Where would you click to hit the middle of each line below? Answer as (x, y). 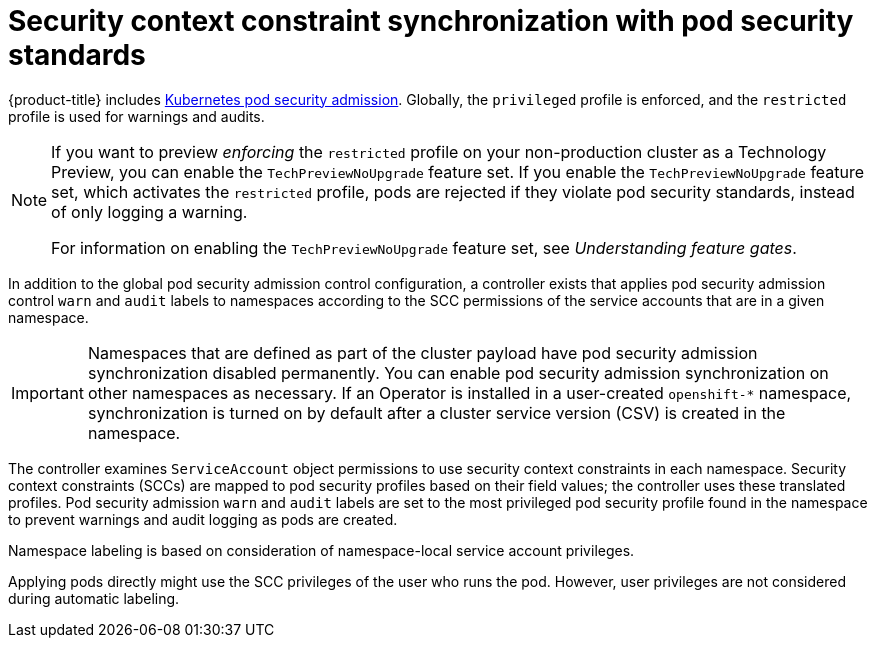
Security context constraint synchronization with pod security (431, 21)
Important (47, 392)
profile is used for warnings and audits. (136, 116)
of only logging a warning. (149, 211)
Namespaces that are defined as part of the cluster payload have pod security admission (422, 352)
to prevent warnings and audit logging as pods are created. (203, 519)
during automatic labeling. (94, 598)
